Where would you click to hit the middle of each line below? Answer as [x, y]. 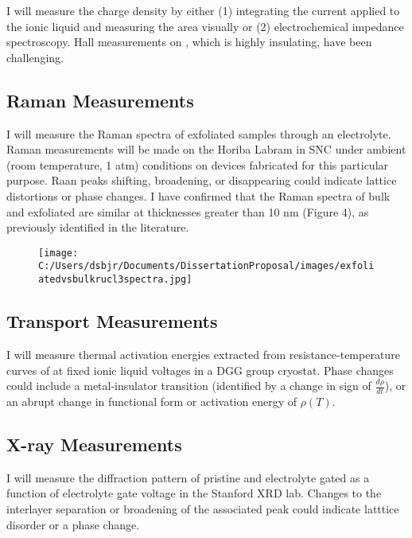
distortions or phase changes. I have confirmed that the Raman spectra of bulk [198, 195]
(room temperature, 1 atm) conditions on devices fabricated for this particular [198, 164]
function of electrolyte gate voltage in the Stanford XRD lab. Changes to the [194, 493]
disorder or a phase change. [73, 524]
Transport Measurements [112, 321]
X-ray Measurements [94, 444]
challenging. [35, 57]
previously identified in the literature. [98, 227]
